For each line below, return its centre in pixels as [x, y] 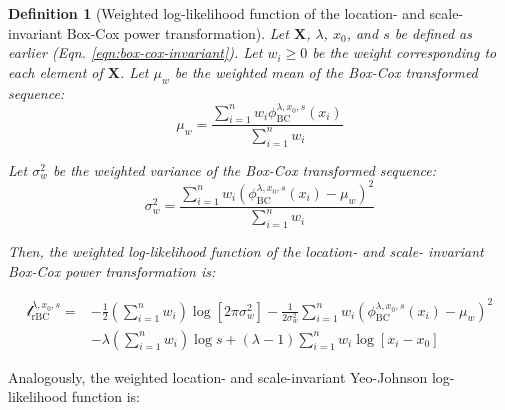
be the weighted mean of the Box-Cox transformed [326, 71]
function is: [105, 396]
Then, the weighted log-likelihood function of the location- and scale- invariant [246, 250]
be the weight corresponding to [404, 52]
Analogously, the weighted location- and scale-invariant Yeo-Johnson [218, 376]
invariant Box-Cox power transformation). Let [148, 32]
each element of [55, 71]
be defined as [433, 32]
